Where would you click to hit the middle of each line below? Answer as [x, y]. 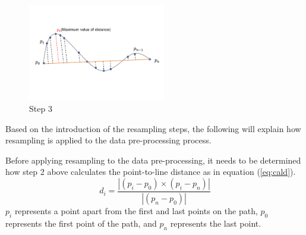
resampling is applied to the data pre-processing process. [108, 140]
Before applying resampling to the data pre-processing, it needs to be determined [153, 160]
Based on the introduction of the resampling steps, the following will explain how [153, 128]
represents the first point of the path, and [81, 223]
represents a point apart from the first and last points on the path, [136, 210]
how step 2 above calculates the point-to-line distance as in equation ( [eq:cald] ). [151, 172]
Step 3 [41, 109]
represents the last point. [216, 223]
